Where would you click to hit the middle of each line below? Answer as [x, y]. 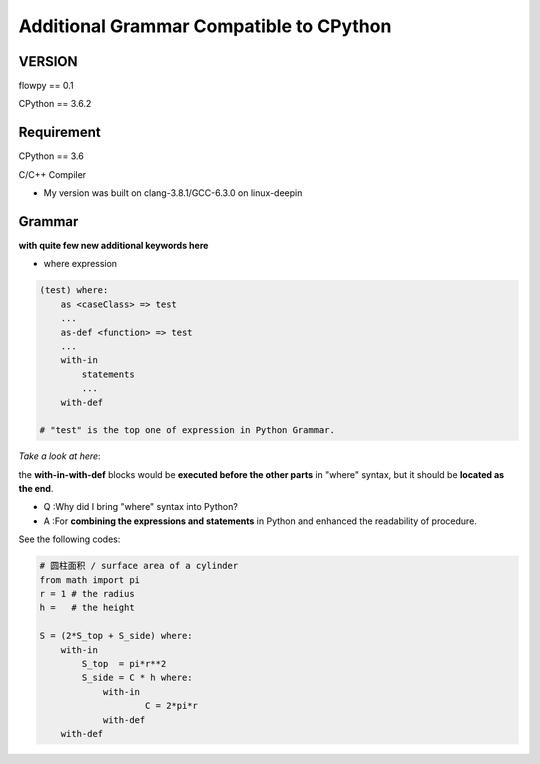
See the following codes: [69, 539]
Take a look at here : [59, 456]
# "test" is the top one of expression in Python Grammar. [187, 430]
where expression [80, 264]
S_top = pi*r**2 [124, 663]
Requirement [60, 132]
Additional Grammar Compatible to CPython [205, 26]
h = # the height [87, 608]
